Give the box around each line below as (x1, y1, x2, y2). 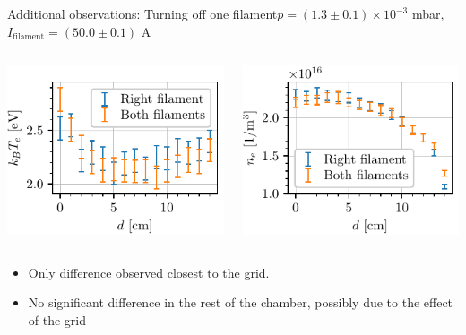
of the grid (28, 310, 87, 329)
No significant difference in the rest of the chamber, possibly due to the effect (28, 293, 453, 312)
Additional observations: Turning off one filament (7, 4, 278, 22)
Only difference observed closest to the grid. (28, 262, 270, 281)
